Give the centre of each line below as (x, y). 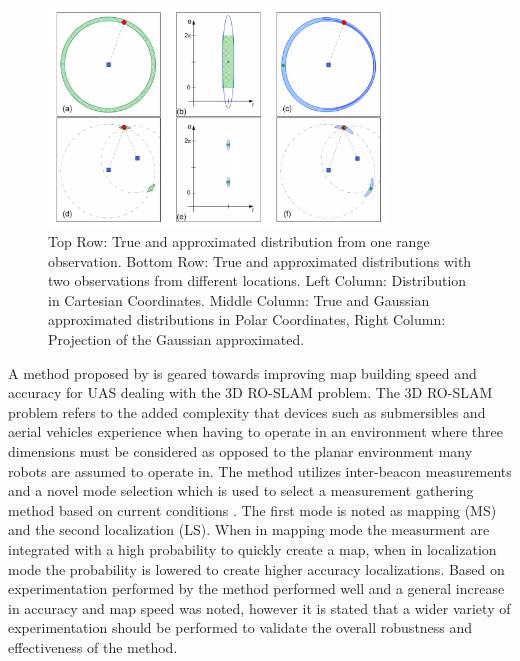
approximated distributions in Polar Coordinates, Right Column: (247, 319)
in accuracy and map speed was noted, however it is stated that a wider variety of (259, 607)
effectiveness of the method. (93, 646)
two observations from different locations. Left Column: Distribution (257, 280)
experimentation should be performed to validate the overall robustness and (240, 627)
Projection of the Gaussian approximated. (176, 338)
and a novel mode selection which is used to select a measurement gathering (241, 490)
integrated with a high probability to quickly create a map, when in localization (252, 548)
